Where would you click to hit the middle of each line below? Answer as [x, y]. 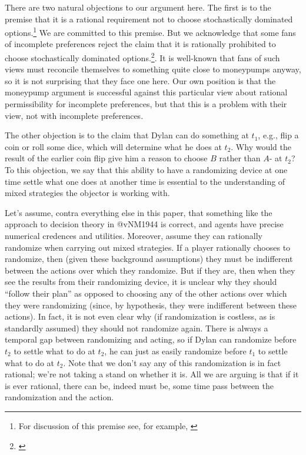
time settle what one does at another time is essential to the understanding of [145, 181]
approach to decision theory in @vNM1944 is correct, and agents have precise [144, 224]
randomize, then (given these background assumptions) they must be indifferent [149, 259]
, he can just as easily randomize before [175, 351]
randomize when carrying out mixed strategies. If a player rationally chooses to [148, 247]
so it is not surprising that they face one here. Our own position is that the [140, 80]
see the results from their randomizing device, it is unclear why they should [141, 282]
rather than [240, 158]
